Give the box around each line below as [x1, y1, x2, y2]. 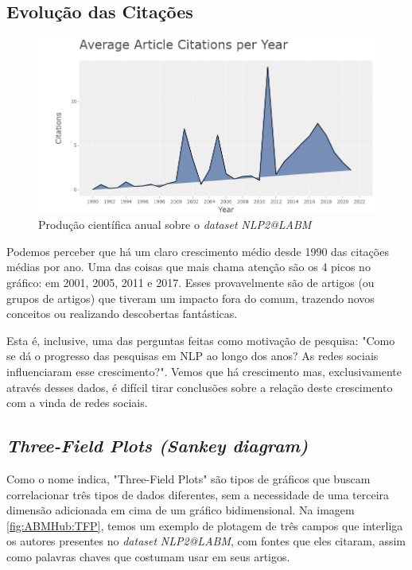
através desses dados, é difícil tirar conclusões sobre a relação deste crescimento [6, 378, 393, 395]
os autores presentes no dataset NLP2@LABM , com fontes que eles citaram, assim [6, 533, 406, 549]
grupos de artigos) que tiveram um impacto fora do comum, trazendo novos [6, 289, 375, 306]
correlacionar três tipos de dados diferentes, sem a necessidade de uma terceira [6, 486, 390, 502]
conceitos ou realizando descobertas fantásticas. [6, 305, 238, 322]
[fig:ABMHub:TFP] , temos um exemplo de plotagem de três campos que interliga [6, 517, 403, 533]
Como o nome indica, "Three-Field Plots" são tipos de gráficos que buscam [6, 471, 371, 487]
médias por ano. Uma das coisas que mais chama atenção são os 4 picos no [6, 258, 371, 275]
